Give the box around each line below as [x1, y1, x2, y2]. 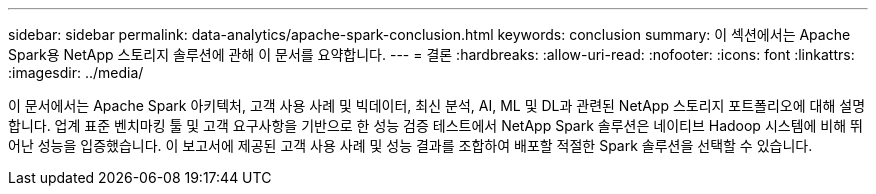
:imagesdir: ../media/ [8, 64, 144, 81]
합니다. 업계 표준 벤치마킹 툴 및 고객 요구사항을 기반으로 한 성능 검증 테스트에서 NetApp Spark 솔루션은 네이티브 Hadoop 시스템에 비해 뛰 [8, 117, 863, 134]
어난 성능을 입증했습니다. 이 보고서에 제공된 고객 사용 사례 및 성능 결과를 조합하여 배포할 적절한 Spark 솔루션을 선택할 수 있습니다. [8, 137, 813, 154]
